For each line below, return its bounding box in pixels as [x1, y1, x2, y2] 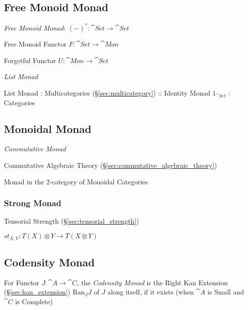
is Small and [207, 287, 244, 297]
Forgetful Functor [4, 55, 56, 65]
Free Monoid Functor [4, 39, 67, 49]
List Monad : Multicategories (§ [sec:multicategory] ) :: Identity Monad [4, 88, 211, 98]
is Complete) [15, 296, 53, 306]
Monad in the [4, 176, 44, 186]
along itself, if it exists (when [108, 287, 194, 297]
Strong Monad [4, 197, 62, 209]
